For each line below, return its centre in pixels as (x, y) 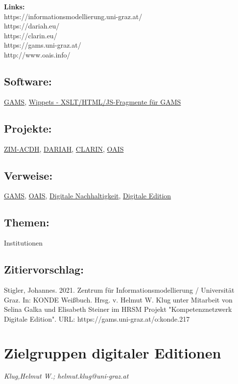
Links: (14, 6)
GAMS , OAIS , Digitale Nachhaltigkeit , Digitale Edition (88, 196)
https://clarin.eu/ (31, 35)
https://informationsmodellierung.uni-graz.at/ (73, 16)
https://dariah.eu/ (32, 26)
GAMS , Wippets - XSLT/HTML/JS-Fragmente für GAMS (93, 101)
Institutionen (24, 243)
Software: (28, 81)
